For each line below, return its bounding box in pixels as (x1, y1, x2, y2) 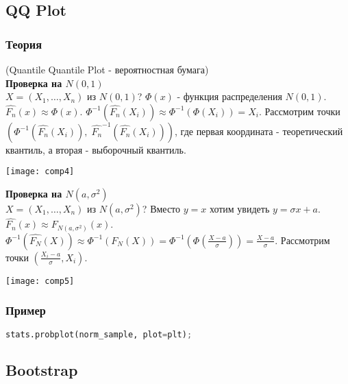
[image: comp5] (5, 276, 75, 286)
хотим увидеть (209, 202, 270, 216)
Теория (5, 35, 42, 52)
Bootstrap (5, 359, 78, 380)
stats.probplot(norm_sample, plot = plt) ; (5, 329, 192, 339)
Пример (5, 302, 46, 319)
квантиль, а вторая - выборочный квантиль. (5, 142, 186, 156)
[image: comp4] (5, 167, 75, 177)
